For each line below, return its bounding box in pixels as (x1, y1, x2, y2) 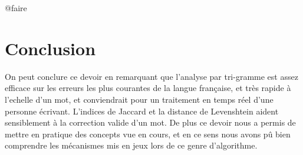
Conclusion (5, 36, 96, 60)
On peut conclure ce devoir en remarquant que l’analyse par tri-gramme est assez (5, 70, 298, 82)
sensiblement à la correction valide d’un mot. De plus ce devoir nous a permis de (5, 116, 296, 129)
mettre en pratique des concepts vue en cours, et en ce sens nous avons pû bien (5, 127, 291, 140)
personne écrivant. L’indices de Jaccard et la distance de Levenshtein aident (5, 105, 279, 117)
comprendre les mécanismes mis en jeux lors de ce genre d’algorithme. (5, 139, 258, 151)
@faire (5, 2, 27, 14)
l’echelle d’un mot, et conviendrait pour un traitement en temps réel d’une (5, 93, 274, 105)
